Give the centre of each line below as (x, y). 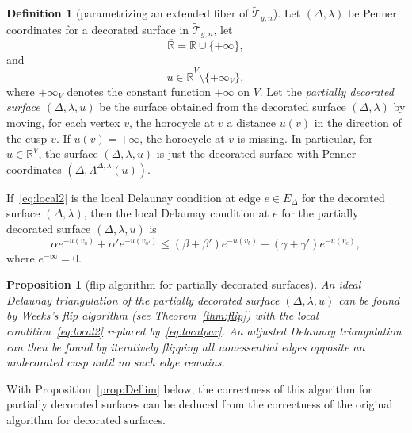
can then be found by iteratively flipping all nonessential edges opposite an (186, 346)
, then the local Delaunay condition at (176, 213)
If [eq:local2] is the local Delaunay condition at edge (134, 197)
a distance (252, 123)
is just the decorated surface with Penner (256, 153)
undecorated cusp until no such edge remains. (116, 362)
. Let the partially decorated (326, 91)
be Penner (372, 13)
